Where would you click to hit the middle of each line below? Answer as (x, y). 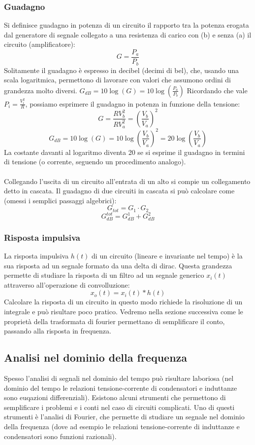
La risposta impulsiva (36, 255)
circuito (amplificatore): (40, 44)
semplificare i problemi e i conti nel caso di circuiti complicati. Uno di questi (119, 407)
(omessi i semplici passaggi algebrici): (60, 200)
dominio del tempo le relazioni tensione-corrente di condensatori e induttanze (121, 388)
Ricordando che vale (217, 90)
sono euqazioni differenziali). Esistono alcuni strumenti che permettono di (115, 397)
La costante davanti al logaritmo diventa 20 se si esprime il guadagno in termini (125, 152)
